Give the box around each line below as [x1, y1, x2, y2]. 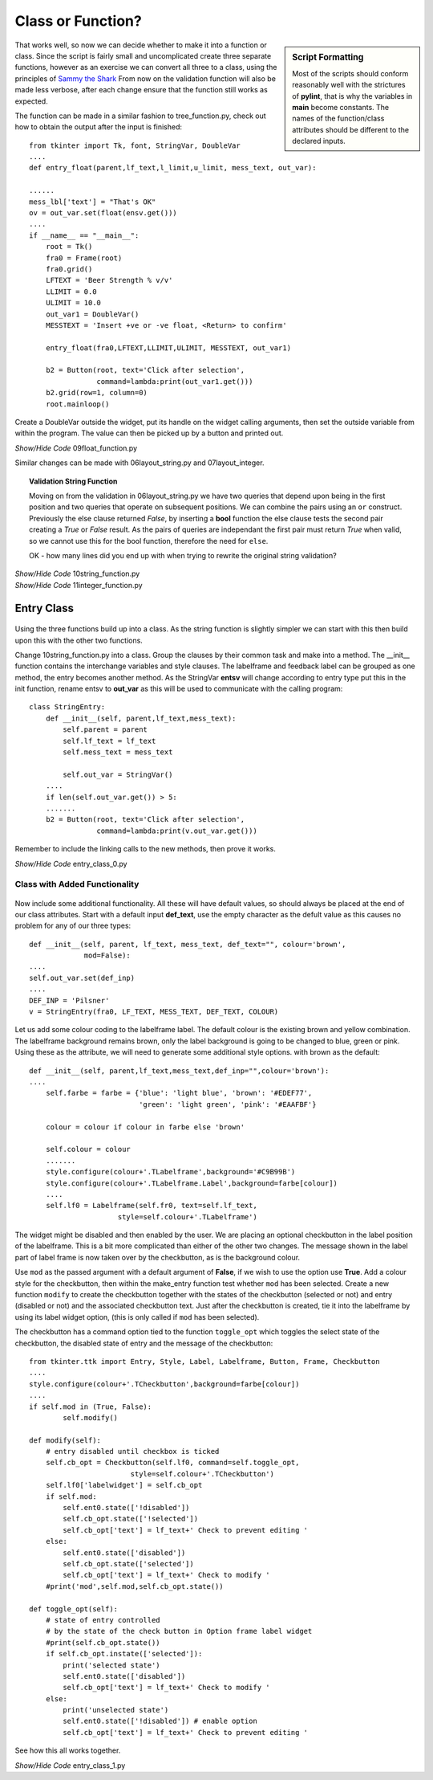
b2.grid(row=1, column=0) [45, 388, 148, 398]
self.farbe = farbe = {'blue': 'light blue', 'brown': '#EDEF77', [45, 1088, 313, 1098]
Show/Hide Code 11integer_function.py [14, 580, 144, 590]
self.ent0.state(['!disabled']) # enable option [63, 1717, 258, 1726]
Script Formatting [292, 51, 364, 63]
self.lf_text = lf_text [63, 736, 156, 745]
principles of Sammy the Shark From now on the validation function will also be [14, 73, 277, 84]
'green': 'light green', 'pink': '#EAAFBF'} [139, 1100, 317, 1108]
